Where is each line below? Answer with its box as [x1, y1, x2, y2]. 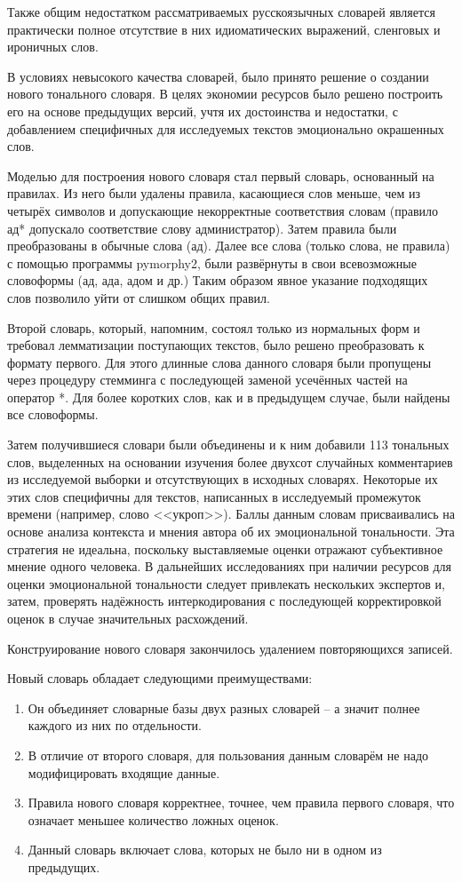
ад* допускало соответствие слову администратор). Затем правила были [7, 219, 397, 237]
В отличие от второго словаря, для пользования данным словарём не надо [28, 745, 429, 764]
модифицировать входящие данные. [28, 763, 220, 782]
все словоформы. [7, 405, 99, 424]
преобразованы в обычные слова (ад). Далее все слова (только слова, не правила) [7, 236, 450, 255]
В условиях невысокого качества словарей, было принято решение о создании [7, 67, 429, 85]
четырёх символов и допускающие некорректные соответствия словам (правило [7, 201, 439, 219]
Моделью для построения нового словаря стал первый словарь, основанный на [7, 166, 434, 185]
